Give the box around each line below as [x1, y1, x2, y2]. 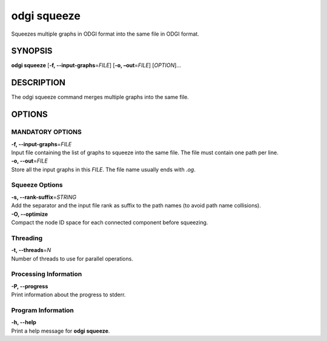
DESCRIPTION [11, 77, 66, 88]
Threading [11, 233, 43, 242]
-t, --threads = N [11, 247, 51, 254]
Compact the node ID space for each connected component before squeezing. [11, 219, 208, 226]
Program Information [11, 306, 74, 314]
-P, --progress [11, 282, 48, 290]
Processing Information [11, 270, 82, 278]
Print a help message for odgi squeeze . [11, 327, 110, 334]
